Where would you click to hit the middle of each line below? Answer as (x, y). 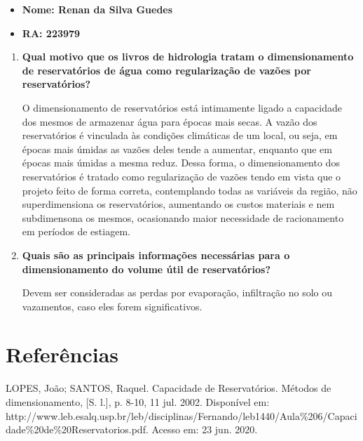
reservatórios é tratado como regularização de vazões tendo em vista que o (181, 176)
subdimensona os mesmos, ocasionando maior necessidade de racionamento (183, 217)
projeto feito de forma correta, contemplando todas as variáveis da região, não (190, 190)
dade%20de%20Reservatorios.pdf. (77, 429)
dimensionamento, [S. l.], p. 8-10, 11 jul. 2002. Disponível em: (138, 402)
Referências (62, 354)
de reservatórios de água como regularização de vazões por (166, 70)
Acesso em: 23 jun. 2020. (205, 429)
